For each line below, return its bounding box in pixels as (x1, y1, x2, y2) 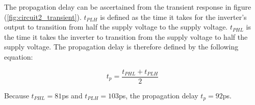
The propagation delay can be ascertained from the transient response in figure (4, 2, 251, 12)
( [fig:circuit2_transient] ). (4, 11, 82, 22)
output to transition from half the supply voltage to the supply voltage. (4, 21, 228, 32)
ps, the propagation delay (118, 90, 198, 100)
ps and (62, 90, 83, 100)
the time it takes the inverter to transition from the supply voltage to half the (4, 31, 248, 42)
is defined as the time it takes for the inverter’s (100, 11, 247, 22)
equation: (4, 51, 33, 62)
